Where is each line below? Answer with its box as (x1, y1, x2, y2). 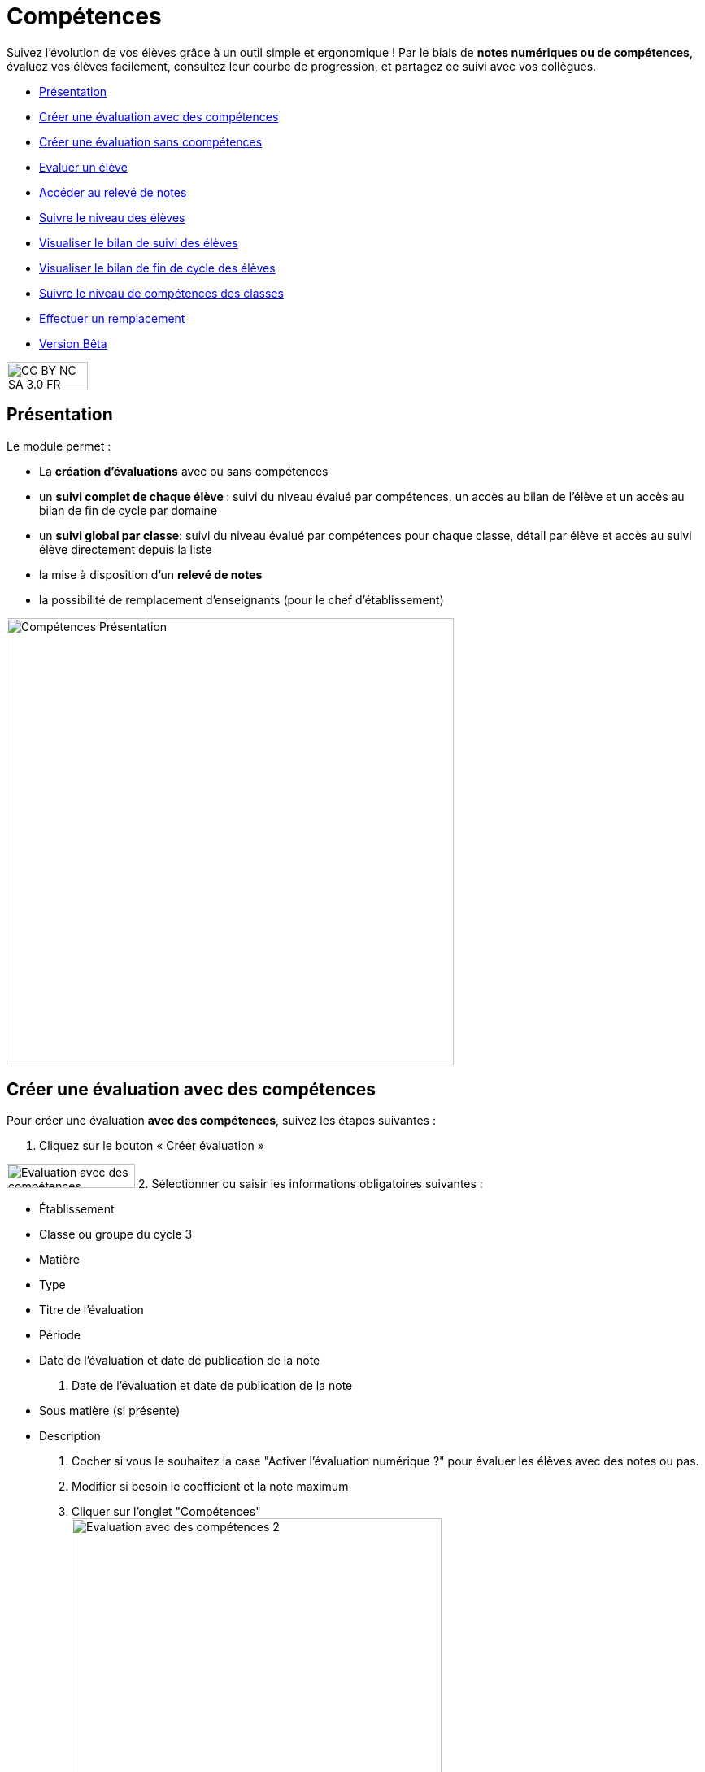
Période (39, 1328, 81, 1343)
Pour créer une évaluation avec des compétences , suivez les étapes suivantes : (7, 1113, 436, 1128)
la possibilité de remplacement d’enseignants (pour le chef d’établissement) (39, 592, 444, 607)
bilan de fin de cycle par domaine (39, 503, 218, 517)
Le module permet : (7, 438, 111, 453)
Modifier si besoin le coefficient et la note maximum (72, 1479, 349, 1494)
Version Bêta (39, 336, 107, 350)
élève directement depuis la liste (39, 542, 212, 556)
